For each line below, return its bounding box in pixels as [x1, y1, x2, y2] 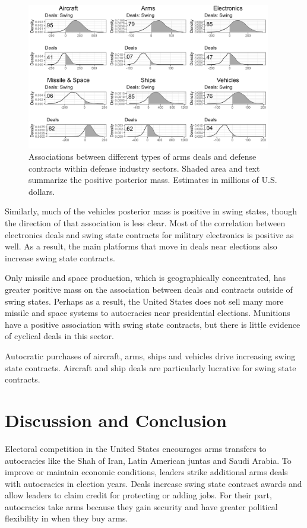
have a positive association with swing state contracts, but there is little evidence [5, 318, 300, 330]
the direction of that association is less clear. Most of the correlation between [5, 217, 286, 229]
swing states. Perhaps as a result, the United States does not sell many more [5, 295, 284, 307]
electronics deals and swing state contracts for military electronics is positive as [5, 228, 294, 241]
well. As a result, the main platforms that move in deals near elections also [5, 240, 277, 252]
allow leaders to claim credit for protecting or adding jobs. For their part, [5, 489, 272, 501]
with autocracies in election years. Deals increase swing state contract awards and [5, 477, 302, 489]
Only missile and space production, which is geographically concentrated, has [5, 271, 286, 284]
